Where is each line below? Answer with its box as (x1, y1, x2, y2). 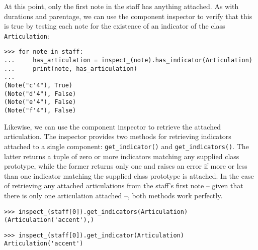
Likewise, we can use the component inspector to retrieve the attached (4, 121, 221, 132)
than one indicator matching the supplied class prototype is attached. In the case (4, 170, 254, 181)
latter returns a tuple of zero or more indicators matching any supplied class (4, 151, 239, 161)
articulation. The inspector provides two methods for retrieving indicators (4, 131, 231, 142)
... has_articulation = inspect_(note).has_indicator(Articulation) (4, 57, 252, 64)
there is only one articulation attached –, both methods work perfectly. (4, 190, 223, 200)
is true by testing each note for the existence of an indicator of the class (4, 21, 225, 31)
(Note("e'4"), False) (4, 98, 76, 106)
